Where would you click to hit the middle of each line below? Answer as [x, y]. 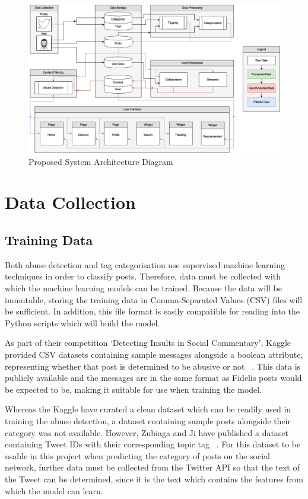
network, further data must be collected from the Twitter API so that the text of [152, 467]
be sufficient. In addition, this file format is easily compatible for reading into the [153, 311]
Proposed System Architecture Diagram [101, 161]
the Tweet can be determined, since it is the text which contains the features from [154, 479]
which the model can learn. [54, 490]
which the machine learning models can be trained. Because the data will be [144, 288]
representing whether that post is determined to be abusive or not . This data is [153, 366]
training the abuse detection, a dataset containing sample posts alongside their [148, 420]
